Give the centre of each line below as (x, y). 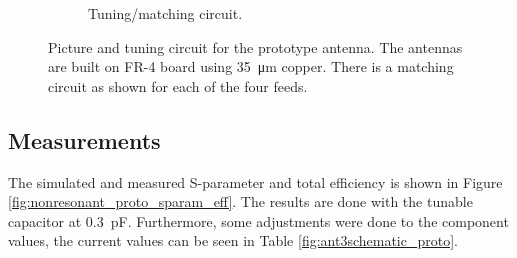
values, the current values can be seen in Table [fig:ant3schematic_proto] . (233, 240)
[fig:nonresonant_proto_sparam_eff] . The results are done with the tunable (240, 201)
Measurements (84, 139)
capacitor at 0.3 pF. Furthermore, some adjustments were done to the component (258, 220)
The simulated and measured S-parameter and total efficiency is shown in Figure (255, 181)
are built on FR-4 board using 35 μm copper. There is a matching (251, 66)
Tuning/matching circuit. (165, 13)
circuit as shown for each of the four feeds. (178, 85)
